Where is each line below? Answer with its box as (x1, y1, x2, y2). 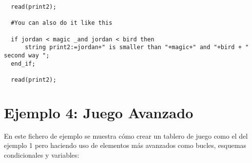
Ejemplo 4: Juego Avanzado (4, 102, 193, 122)
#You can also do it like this (11, 19, 112, 27)
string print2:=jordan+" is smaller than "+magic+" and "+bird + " (24, 44, 249, 51)
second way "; (4, 52, 50, 59)
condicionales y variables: (4, 149, 80, 160)
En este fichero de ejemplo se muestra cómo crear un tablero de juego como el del (4, 130, 248, 141)
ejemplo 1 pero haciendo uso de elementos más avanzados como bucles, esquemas (4, 140, 246, 150)
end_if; (11, 60, 36, 67)
